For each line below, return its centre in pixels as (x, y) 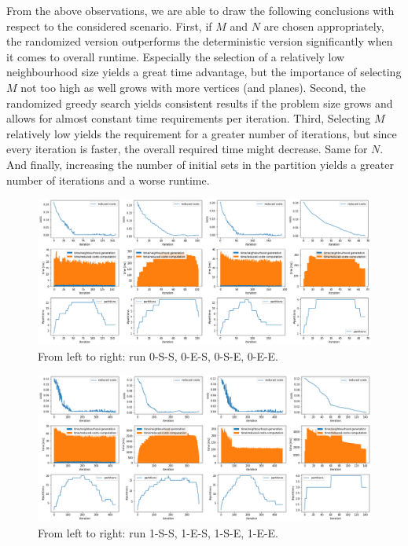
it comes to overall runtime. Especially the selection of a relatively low (176, 56)
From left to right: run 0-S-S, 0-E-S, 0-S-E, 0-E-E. (158, 355)
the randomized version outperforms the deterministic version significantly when (200, 41)
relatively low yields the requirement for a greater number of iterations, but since (202, 133)
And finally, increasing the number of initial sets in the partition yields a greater (200, 164)
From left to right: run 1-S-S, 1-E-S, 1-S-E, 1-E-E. (158, 532)
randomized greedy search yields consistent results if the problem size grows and (200, 103)
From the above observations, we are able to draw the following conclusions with (200, 10)
